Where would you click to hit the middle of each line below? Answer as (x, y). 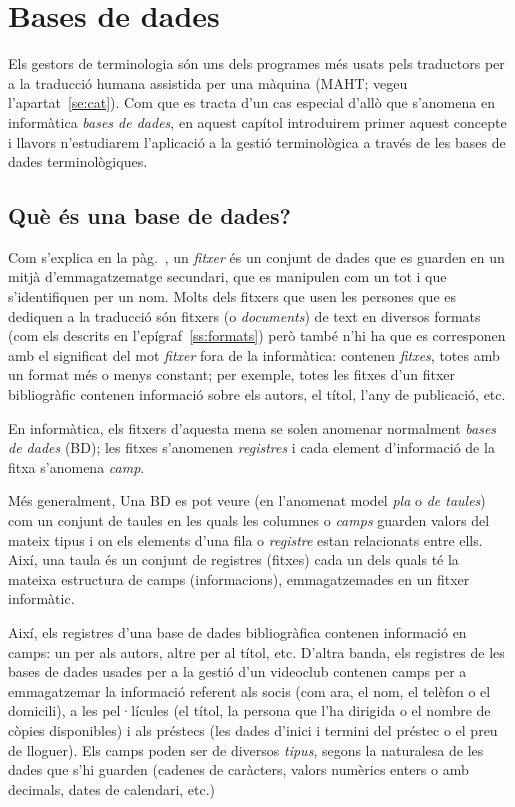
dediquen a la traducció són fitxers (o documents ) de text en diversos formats (244, 315)
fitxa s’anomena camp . (76, 466)
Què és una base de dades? (149, 215)
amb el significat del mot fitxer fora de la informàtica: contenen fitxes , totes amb (254, 354)
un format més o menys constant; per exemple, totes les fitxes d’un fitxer (231, 374)
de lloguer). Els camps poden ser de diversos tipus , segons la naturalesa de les (246, 749)
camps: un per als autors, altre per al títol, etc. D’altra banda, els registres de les (256, 651)
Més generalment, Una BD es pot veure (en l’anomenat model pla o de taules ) (247, 500)
